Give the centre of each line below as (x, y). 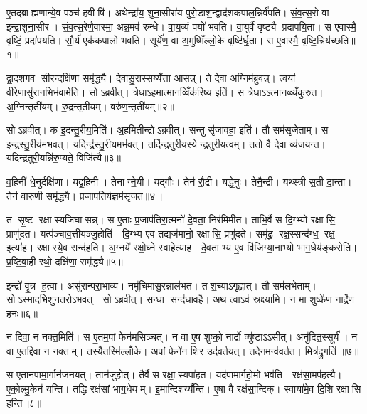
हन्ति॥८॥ (24, 402)
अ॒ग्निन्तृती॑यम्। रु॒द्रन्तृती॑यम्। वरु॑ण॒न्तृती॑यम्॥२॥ (90, 106)
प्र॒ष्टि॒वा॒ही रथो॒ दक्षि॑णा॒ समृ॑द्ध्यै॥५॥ (65, 261)
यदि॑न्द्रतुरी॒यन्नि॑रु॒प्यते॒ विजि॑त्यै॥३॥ (64, 158)
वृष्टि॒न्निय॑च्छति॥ (328, 40)
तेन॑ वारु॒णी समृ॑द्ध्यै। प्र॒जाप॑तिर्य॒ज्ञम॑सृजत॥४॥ (84, 195)
